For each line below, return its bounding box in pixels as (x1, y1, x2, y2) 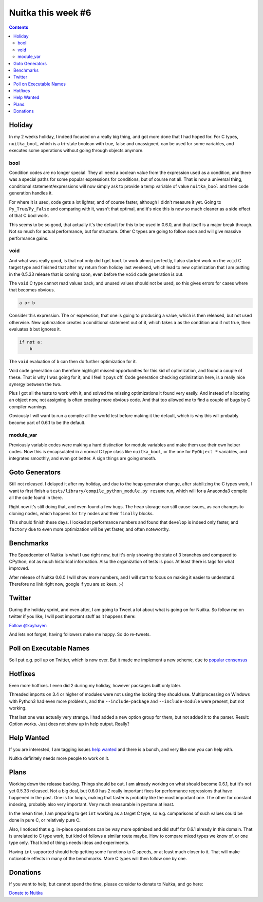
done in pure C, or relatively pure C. (9, 817, 81, 823)
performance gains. (9, 235, 49, 241)
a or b (19, 300, 35, 306)
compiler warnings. (9, 403, 48, 409)
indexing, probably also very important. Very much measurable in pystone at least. (9, 802, 175, 807)
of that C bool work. (9, 212, 49, 219)
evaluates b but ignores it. (9, 326, 61, 332)
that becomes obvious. (9, 287, 56, 293)
